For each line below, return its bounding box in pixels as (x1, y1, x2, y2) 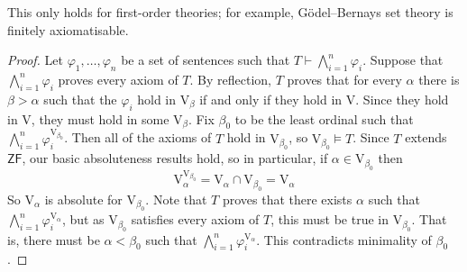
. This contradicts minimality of (256, 230, 432, 249)
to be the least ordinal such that (234, 109, 414, 128)
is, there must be (7, 230, 100, 249)
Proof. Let (7, 50, 63, 69)
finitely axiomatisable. (7, 20, 129, 39)
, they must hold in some (31, 109, 169, 128)
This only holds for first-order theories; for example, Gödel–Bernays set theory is (7, 3, 453, 21)
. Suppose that (362, 50, 444, 69)
